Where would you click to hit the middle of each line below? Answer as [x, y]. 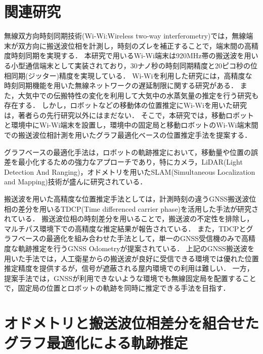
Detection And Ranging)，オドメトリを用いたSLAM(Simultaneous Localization [130, 171]
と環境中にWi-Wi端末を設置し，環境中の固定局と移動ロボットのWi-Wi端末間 [131, 125]
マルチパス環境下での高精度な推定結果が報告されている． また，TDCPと [125, 228]
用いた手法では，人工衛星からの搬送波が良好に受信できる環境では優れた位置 [131, 258]
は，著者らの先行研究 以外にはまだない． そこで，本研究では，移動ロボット [129, 115]
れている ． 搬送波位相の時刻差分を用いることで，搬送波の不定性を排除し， [129, 219]
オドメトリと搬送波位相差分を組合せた [132, 323]
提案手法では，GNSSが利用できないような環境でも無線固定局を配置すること [130, 278]
